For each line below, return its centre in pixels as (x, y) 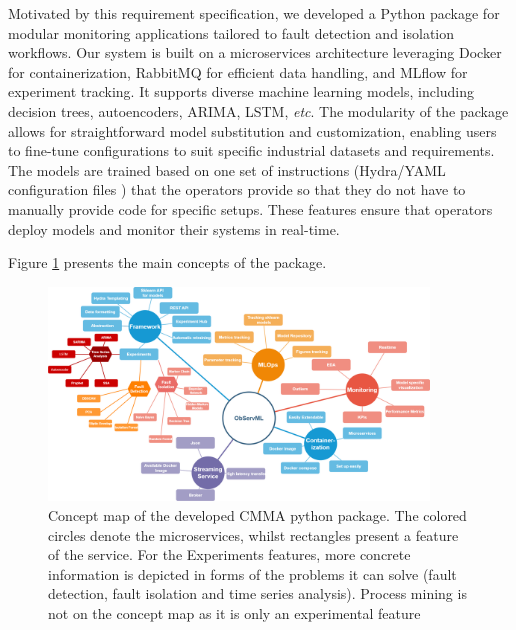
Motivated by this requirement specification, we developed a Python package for (254, 13)
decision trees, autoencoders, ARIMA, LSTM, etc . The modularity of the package (258, 110)
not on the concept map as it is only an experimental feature (234, 612)
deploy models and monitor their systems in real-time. (174, 228)
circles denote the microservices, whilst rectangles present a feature (253, 534)
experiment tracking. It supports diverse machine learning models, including (241, 91)
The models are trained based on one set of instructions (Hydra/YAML (227, 169)
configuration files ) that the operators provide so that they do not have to (237, 189)
